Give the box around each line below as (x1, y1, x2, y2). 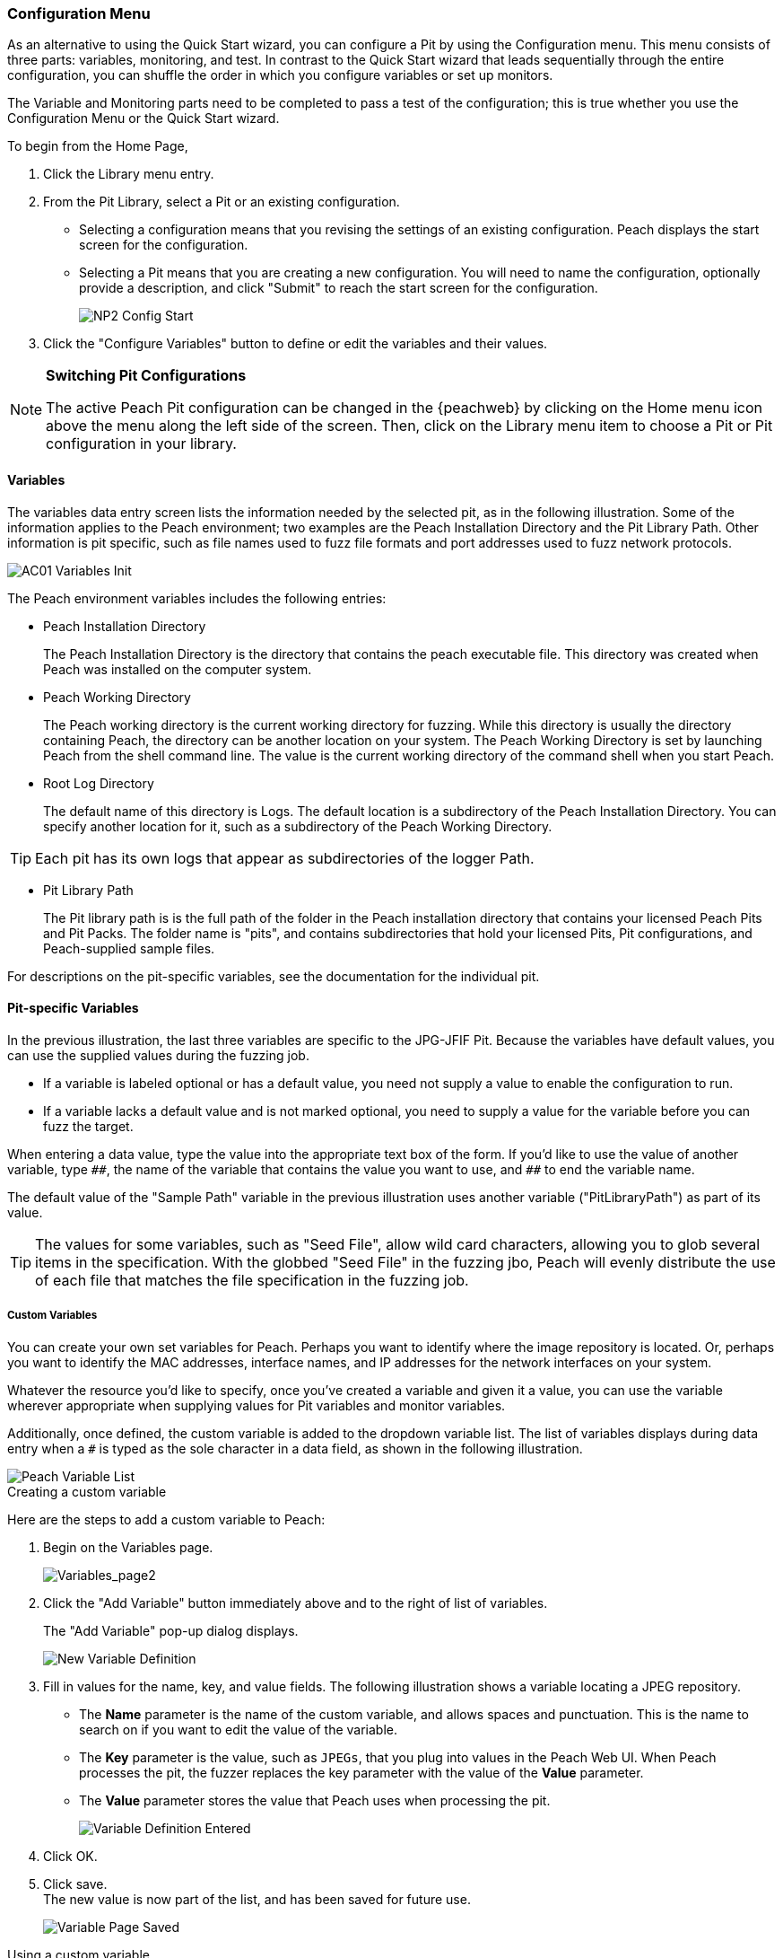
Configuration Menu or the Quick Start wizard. (7, 110, 280, 127)
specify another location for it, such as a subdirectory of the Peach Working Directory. (43, 818, 552, 834)
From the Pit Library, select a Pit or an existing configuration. (43, 194, 400, 210)
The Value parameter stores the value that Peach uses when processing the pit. (79, 1792, 551, 1808)
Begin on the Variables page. (43, 1539, 213, 1555)
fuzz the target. (43, 1118, 134, 1134)
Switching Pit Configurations (46, 366, 247, 385)
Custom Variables (7, 1309, 98, 1322)
